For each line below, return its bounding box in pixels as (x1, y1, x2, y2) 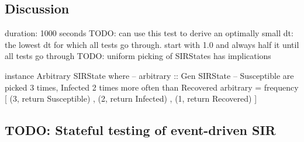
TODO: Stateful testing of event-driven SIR (5, 121, 276, 139)
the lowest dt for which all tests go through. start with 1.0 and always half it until (5, 38, 299, 50)
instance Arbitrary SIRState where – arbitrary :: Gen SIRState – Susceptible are (5, 69, 294, 81)
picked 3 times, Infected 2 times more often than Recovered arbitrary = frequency (5, 81, 299, 93)
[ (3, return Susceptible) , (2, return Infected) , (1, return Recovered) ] (5, 92, 257, 105)
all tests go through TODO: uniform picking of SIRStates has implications (5, 50, 271, 62)
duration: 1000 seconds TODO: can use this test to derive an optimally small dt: (5, 27, 293, 39)
